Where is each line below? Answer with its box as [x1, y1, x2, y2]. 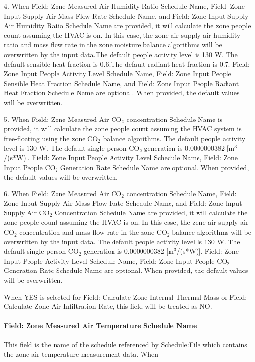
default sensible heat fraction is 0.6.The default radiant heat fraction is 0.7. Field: [4, 59, 250, 69]
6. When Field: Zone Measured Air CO [4, 188, 122, 198]
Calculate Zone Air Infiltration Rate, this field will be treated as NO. [4, 301, 212, 311]
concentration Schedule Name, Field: [126, 188, 237, 198]
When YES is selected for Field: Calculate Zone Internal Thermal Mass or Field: [4, 291, 247, 302]
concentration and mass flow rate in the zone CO [19, 227, 167, 237]
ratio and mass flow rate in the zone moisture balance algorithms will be [4, 39, 222, 50]
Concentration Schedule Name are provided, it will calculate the [54, 207, 248, 217]
